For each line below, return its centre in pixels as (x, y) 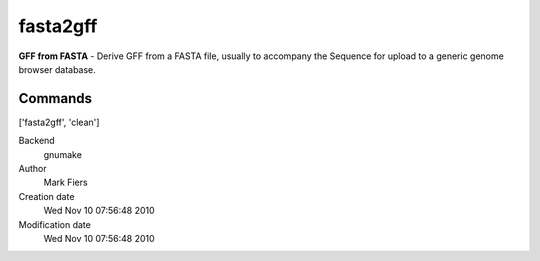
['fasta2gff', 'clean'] (59, 122)
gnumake (62, 154)
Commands (55, 98)
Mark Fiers (66, 182)
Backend (36, 141)
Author (32, 169)
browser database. (57, 69)
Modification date (55, 224)
